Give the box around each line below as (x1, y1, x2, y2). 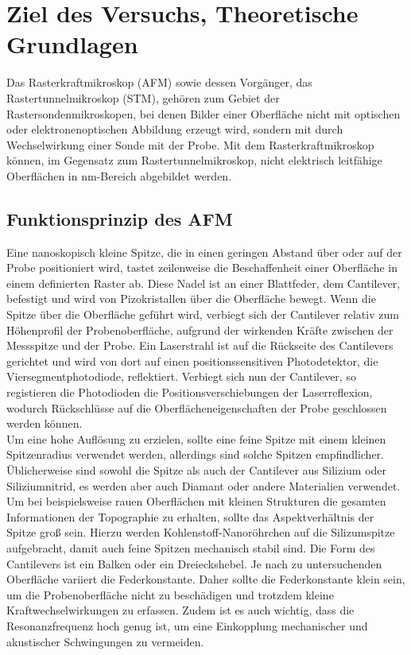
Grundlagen (6, 28, 138, 60)
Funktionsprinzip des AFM (6, 206, 233, 231)
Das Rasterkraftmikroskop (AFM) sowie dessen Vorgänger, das (6, 74, 312, 91)
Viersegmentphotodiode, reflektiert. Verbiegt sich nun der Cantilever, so (6, 368, 356, 385)
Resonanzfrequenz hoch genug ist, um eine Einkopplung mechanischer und (6, 617, 368, 634)
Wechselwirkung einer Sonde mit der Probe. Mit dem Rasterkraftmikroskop (6, 136, 374, 153)
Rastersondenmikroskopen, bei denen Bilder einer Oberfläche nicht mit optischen (6, 105, 401, 122)
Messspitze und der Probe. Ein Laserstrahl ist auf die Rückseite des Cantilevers (6, 337, 394, 354)
